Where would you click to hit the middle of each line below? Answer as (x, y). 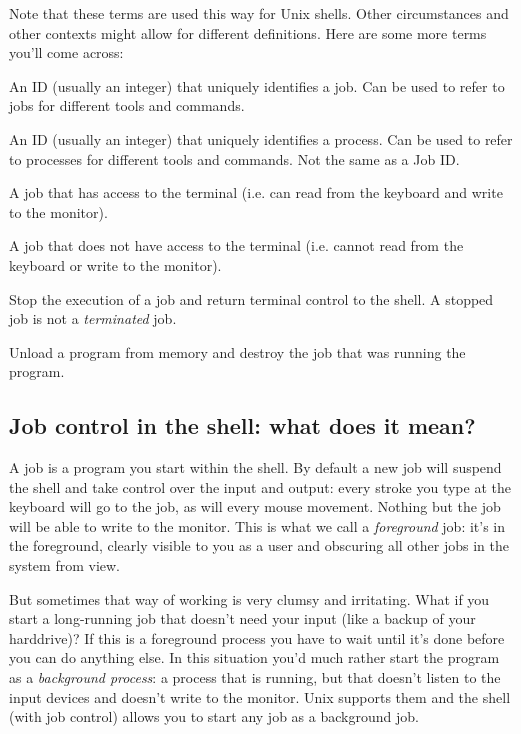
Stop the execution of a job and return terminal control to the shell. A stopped (251, 298)
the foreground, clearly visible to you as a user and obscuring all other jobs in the (259, 545)
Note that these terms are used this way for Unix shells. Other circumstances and (259, 13)
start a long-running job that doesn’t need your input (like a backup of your (242, 618)
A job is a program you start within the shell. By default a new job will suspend (255, 467)
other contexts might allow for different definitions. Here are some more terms (248, 32)
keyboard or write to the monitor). (115, 264)
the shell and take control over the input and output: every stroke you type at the (260, 486)
